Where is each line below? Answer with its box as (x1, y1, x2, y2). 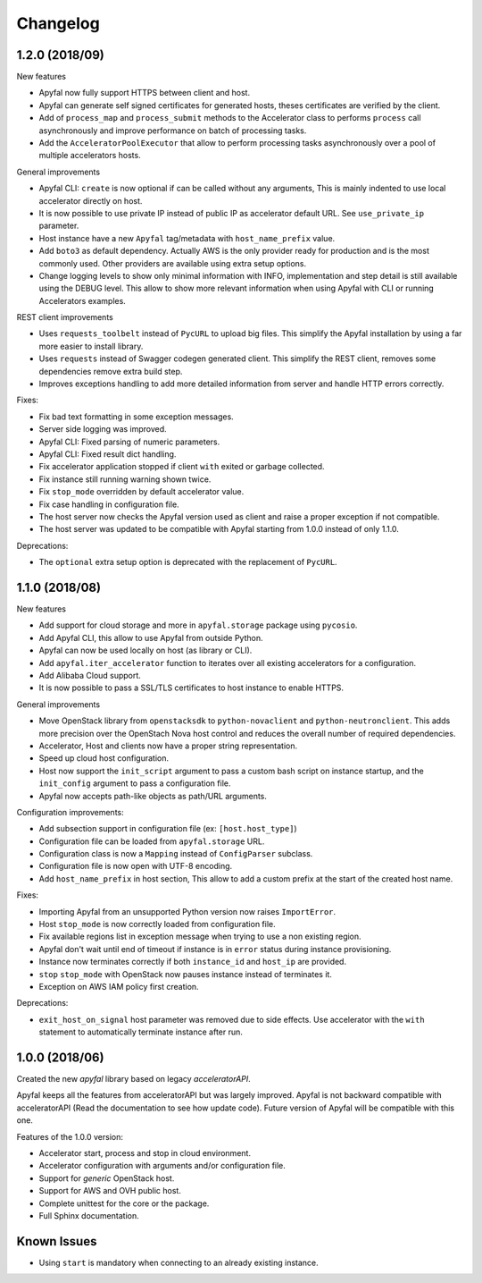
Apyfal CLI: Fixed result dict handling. (38, 449, 177, 460)
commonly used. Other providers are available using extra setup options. (38, 257, 307, 268)
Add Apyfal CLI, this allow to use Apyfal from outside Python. (38, 632, 263, 643)
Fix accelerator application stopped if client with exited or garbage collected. (38, 461, 325, 472)
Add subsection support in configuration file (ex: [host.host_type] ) (38, 823, 298, 834)
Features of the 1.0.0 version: (16, 1131, 124, 1142)
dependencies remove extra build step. (38, 366, 183, 376)
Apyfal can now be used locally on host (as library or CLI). (38, 645, 253, 656)
